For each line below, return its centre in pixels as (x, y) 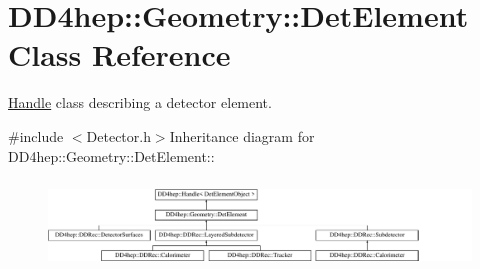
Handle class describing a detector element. (140, 102)
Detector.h (118, 135)
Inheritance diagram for (242, 135)
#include (36, 135)
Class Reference (119, 54)
